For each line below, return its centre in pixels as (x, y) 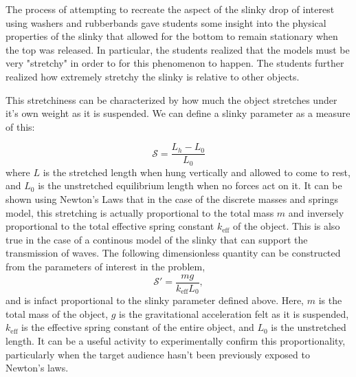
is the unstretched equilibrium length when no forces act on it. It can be (190, 185)
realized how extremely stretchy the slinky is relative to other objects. (153, 76)
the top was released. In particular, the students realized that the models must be (178, 49)
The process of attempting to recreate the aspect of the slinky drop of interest (170, 9)
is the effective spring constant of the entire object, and (138, 327)
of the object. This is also (286, 226)
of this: (20, 126)
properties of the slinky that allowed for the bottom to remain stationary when (172, 36)
